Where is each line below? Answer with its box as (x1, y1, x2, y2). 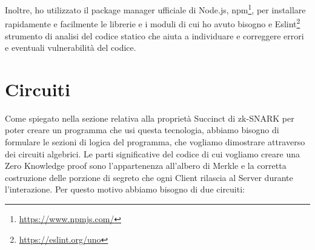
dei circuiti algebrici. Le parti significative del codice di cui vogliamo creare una (5, 147, 300, 160)
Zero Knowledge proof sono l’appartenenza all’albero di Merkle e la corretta (5, 159, 287, 172)
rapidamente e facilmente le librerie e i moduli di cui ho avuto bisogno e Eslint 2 (5, 16, 300, 30)
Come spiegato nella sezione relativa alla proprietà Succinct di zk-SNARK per (5, 111, 294, 124)
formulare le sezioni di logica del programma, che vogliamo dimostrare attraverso (5, 136, 305, 148)
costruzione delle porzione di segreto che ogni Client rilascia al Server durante (5, 171, 293, 183)
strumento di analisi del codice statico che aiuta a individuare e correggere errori (5, 29, 304, 42)
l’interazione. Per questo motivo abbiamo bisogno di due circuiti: (5, 183, 245, 196)
